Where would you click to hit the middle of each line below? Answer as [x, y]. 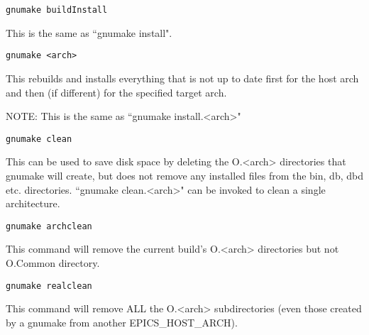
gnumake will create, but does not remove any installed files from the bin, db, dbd [184, 175]
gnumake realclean [49, 286]
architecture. [33, 203]
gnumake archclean [49, 226]
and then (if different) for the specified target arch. [116, 92]
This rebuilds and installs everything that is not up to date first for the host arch [182, 78]
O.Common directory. [53, 262]
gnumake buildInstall [57, 10]
